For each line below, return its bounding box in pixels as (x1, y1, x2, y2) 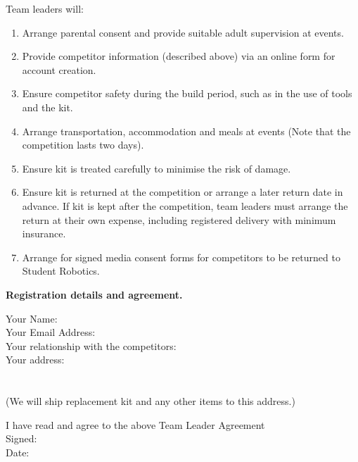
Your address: (6, 352, 65, 367)
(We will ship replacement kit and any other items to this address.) (6, 394, 295, 408)
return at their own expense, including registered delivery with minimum (22, 212, 336, 227)
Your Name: (6, 311, 58, 325)
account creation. (22, 62, 96, 77)
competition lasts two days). (22, 137, 144, 152)
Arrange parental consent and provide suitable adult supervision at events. (22, 25, 344, 39)
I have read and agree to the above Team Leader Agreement (6, 417, 265, 432)
